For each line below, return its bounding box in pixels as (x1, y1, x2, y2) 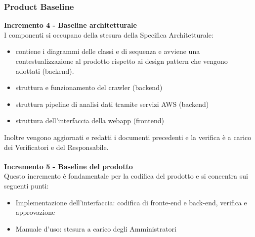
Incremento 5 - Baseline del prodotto (4, 161, 133, 171)
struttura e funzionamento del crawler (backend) (15, 82, 163, 93)
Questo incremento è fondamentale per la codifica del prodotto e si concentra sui (4, 171, 248, 181)
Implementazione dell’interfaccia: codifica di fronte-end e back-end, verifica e (15, 197, 247, 207)
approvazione (15, 207, 55, 217)
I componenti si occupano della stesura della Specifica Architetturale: (4, 29, 213, 40)
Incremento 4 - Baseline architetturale (4, 20, 137, 30)
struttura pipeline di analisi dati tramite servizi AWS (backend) (15, 98, 209, 109)
